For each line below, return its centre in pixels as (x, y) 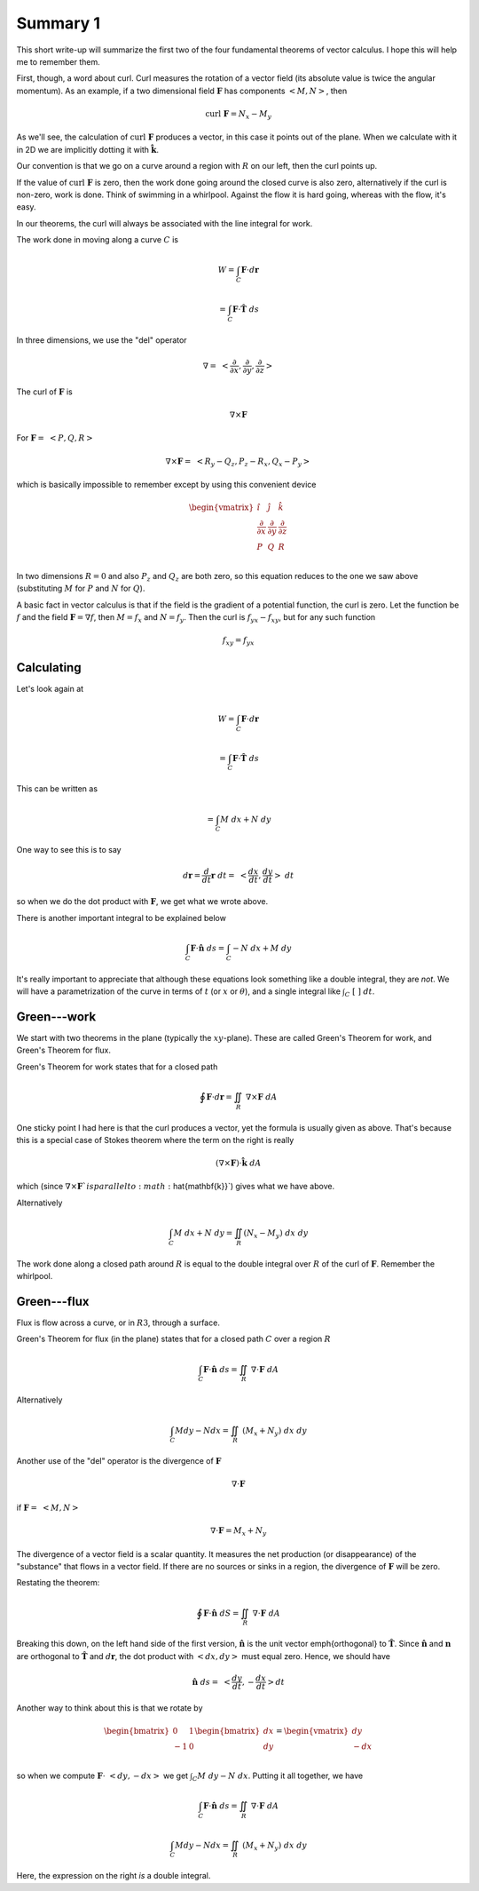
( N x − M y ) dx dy (276, 1234)
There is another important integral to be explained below (121, 918)
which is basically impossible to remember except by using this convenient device (166, 485)
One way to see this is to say (69, 850)
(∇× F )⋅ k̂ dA (238, 1163)
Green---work (56, 1017)
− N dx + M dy (262, 948)
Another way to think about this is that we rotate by (110, 1708)
